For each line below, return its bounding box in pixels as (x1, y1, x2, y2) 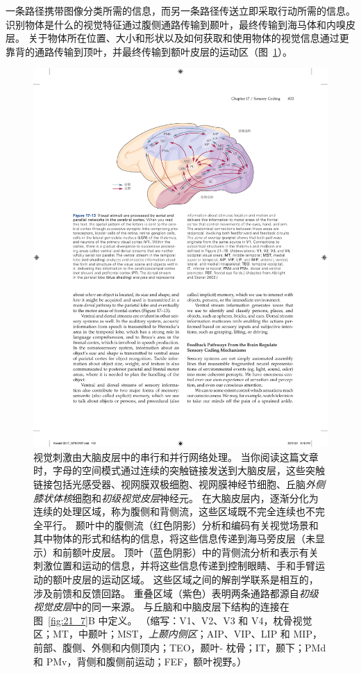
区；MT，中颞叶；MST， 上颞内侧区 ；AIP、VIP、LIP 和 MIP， (33, 626, 322, 641)
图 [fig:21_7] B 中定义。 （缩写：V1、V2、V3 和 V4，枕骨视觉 (33, 613, 312, 627)
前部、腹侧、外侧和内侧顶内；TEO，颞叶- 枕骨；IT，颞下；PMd (33, 640, 326, 655)
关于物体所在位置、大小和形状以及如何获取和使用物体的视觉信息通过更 (28, 31, 349, 45)
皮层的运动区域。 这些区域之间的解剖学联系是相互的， (72, 572, 319, 587)
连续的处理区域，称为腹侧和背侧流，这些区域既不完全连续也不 (33, 504, 315, 519)
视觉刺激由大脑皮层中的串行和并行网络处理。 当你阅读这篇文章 (33, 449, 319, 464)
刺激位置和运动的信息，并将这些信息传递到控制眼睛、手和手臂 (33, 558, 315, 573)
